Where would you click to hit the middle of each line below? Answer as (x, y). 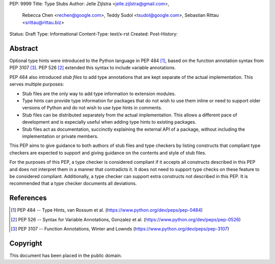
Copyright (26, 243)
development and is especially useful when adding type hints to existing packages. (109, 122)
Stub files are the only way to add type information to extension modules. (99, 94)
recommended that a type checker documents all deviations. (73, 184)
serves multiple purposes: (37, 84)
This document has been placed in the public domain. (66, 255)
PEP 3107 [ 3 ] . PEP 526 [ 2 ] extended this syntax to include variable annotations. (92, 68)
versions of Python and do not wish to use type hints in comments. (92, 108)
